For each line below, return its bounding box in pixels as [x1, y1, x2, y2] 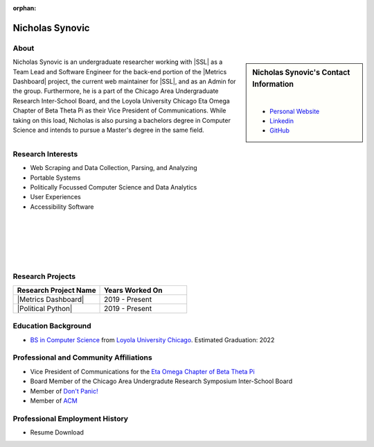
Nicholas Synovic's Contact [252, 68, 350, 78]
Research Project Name [17, 285, 96, 295]
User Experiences [30, 193, 81, 201]
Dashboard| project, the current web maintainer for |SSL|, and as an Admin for [12, 77, 236, 85]
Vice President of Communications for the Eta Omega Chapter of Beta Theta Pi [30, 367, 256, 376]
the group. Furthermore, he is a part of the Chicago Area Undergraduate [12, 87, 219, 95]
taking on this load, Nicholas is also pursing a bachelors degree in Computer [12, 116, 231, 124]
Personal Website [269, 107, 320, 115]
